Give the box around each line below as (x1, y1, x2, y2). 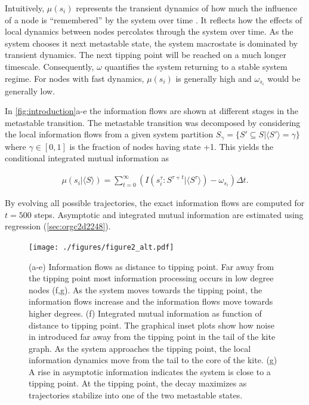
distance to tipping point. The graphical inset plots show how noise (29, 318, 274, 331)
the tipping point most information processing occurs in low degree (29, 272, 274, 284)
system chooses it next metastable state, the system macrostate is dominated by (5, 36, 298, 49)
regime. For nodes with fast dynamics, (5, 72, 144, 84)
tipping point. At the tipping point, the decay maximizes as (29, 377, 247, 389)
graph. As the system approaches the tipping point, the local (29, 342, 251, 354)
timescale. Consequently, (5, 60, 94, 72)
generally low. (5, 84, 55, 97)
